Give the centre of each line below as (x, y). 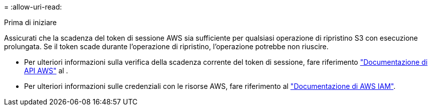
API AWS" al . (46, 71)
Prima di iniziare (30, 22)
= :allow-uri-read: (33, 7)
